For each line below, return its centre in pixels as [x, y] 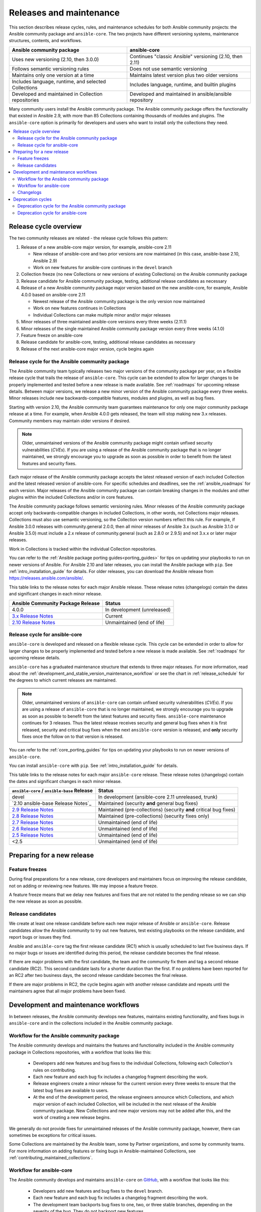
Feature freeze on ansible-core [52, 335]
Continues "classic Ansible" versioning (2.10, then [186, 56]
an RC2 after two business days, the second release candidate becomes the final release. [98, 975]
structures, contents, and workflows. [45, 41]
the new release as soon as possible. [46, 901]
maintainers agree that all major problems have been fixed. [67, 991]
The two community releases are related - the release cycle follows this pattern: [88, 238]
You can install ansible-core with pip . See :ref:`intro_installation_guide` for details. [94, 765]
